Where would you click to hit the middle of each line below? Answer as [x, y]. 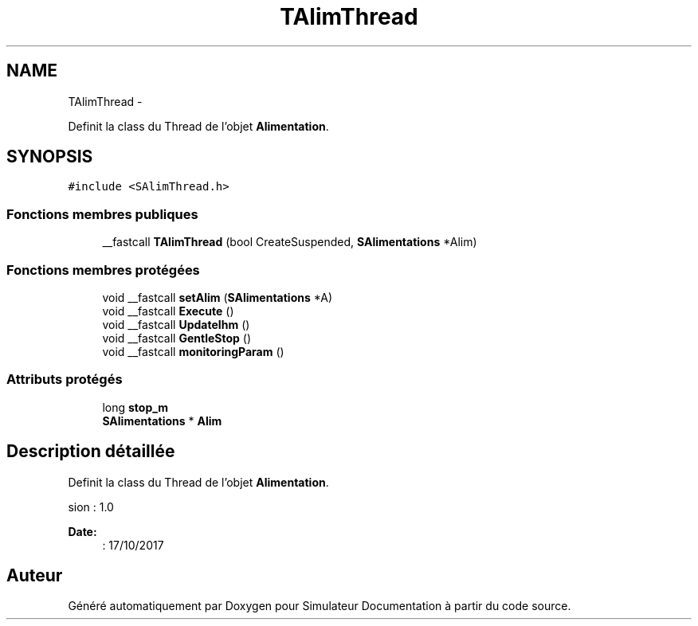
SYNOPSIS [50, 157]
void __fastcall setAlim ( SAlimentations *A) [218, 297]
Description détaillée [91, 452]
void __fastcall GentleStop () [177, 338]
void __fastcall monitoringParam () [193, 351]
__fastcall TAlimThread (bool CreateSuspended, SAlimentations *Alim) [290, 242]
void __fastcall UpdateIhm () [176, 324]
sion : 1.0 [91, 507]
